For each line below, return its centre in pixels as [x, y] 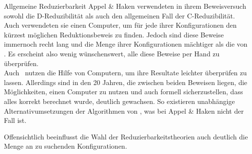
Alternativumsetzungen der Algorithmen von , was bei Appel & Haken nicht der [124, 111]
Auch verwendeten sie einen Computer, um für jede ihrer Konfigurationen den [120, 25]
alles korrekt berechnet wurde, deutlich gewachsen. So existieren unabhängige [119, 101]
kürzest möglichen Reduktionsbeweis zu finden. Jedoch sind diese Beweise [114, 34]
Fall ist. [15, 120]
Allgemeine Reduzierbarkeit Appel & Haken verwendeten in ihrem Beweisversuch [125, 6]
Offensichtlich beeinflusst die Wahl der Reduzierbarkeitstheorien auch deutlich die [126, 136]
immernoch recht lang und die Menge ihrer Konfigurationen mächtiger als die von [126, 44]
